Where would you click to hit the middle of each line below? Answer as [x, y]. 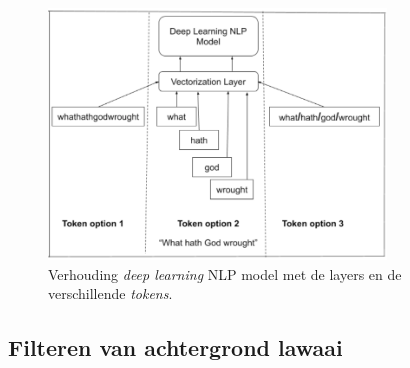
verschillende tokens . [110, 293]
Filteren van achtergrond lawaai [175, 347]
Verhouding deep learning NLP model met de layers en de [225, 273]
